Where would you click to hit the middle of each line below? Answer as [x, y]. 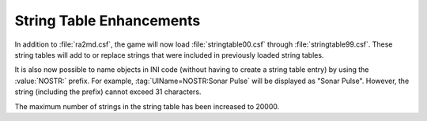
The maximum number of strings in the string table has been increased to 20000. [147, 106]
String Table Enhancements [108, 21]
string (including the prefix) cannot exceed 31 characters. [108, 92]
